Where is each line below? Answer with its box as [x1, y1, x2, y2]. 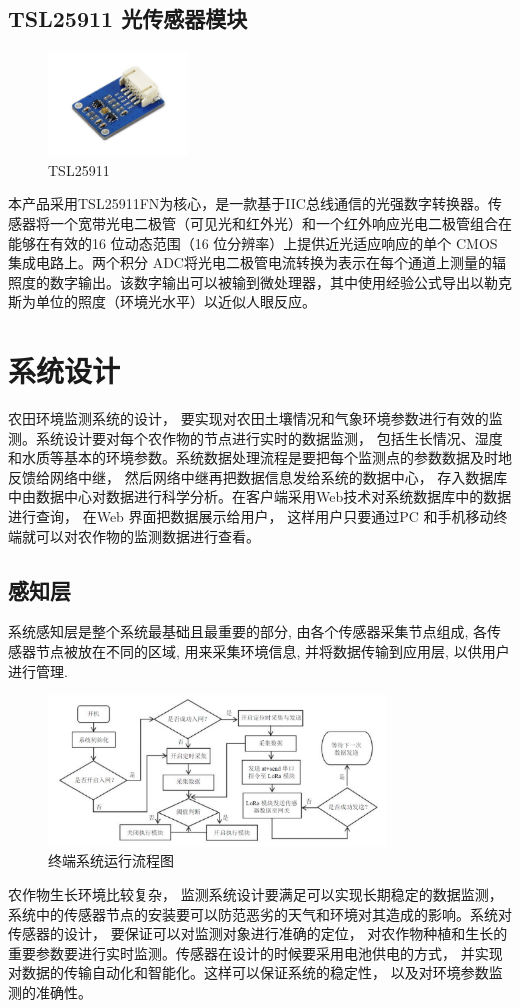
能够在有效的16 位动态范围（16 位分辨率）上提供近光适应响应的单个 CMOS [8, 232, 498, 253]
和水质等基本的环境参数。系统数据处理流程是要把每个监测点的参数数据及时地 [8, 447, 512, 468]
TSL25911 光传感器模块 [8, 3, 248, 34]
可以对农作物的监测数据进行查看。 [35, 525, 260, 546]
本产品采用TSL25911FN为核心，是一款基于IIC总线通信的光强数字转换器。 [8, 193, 488, 214]
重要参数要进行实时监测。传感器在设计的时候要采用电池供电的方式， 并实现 [8, 942, 503, 963]
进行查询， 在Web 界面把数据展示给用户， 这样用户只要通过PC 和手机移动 [8, 505, 494, 526]
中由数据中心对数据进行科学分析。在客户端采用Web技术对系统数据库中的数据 [8, 486, 512, 507]
